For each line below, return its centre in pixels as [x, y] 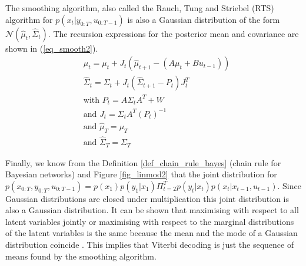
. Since [289, 185]
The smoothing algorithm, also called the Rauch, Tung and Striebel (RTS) [140, 8]
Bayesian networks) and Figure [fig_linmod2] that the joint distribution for [141, 174]
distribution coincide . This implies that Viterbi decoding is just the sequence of [150, 245]
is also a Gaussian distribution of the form [204, 19]
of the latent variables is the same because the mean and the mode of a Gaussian [152, 233]
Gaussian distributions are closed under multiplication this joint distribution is [147, 198]
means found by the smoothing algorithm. [81, 256]
